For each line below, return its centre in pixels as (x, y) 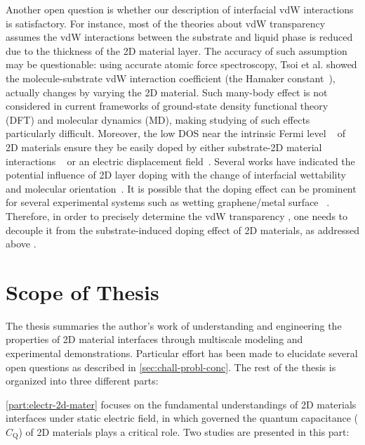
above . (21, 244)
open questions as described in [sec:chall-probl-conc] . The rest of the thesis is (171, 367)
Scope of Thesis (82, 291)
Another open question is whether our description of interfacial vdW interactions (180, 9)
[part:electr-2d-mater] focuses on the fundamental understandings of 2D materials (181, 404)
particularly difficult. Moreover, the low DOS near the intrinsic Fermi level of (176, 133)
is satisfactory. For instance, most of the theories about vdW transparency (166, 23)
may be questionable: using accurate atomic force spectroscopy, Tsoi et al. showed (181, 64)
